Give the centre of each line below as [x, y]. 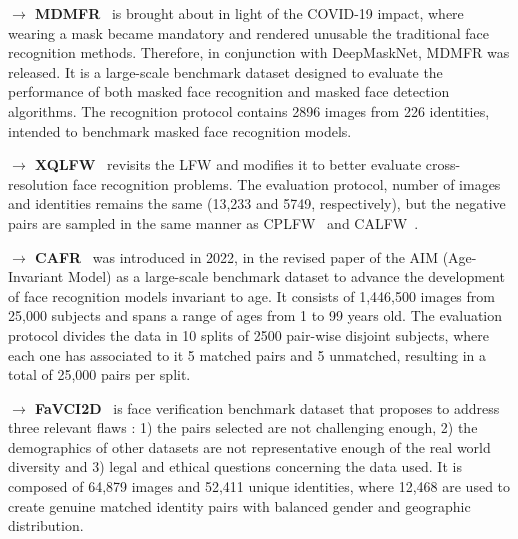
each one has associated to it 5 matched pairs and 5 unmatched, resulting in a [247, 354]
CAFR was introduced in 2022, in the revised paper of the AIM [237, 256]
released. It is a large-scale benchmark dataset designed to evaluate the [225, 71]
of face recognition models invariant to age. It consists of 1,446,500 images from [251, 295]
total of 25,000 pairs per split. [99, 374]
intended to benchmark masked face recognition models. [180, 130]
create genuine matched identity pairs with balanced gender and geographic [239, 505]
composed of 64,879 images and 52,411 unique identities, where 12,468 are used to [259, 486]
